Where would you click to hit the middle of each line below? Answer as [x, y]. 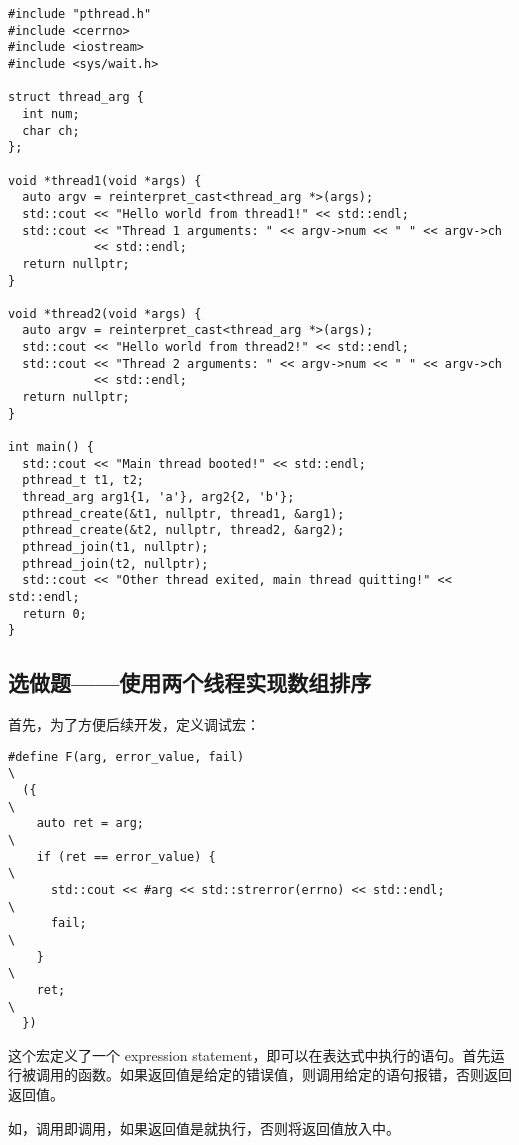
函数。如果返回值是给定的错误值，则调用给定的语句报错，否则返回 [294, 1074]
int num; [51, 113]
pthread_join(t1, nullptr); [115, 547]
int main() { [51, 447]
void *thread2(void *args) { [105, 313]
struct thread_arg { [76, 97]
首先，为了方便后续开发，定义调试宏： [134, 724]
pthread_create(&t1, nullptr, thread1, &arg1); [183, 513]
